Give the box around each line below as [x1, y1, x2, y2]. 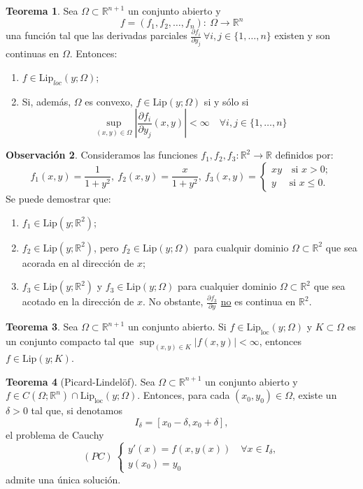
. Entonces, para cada [137, 388, 230, 402]
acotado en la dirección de [22, 294, 134, 309]
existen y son [274, 28, 330, 43]
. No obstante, [142, 294, 204, 309]
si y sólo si [204, 94, 249, 108]
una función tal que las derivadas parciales [6, 28, 187, 43]
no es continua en [220, 294, 296, 309]
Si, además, [22, 94, 71, 108]
